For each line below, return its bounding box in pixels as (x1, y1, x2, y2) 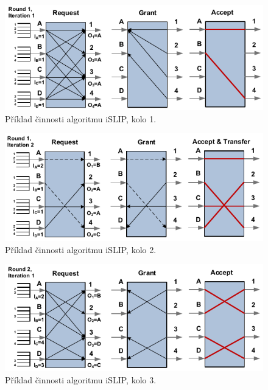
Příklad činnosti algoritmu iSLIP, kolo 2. (5, 243, 157, 256)
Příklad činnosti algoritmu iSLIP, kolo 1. (5, 112, 157, 125)
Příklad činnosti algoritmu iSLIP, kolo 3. (5, 373, 157, 386)
